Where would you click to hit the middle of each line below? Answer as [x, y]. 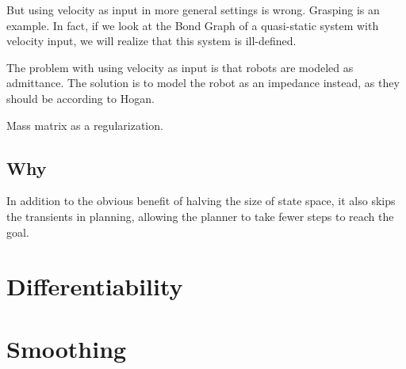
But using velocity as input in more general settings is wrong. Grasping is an [193, 10]
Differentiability [95, 286]
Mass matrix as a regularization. [85, 125]
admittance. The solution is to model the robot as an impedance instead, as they [203, 83]
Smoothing [67, 348]
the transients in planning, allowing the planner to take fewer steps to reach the [200, 216]
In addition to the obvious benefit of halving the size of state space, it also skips [201, 201]
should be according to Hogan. [80, 98]
